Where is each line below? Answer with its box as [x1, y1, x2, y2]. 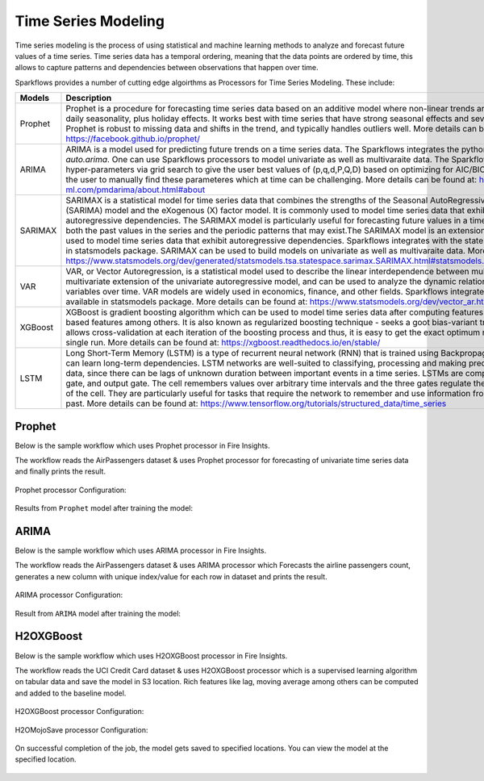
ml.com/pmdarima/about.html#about [65, 184, 206, 195]
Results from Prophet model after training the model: [15, 503, 194, 513]
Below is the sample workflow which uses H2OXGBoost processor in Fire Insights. [15, 650, 288, 661]
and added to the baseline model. [15, 688, 127, 698]
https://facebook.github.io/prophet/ [65, 133, 201, 144]
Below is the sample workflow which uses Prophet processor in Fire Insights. [15, 441, 270, 450]
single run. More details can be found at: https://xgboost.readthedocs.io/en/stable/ [65, 337, 381, 349]
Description [65, 93, 112, 104]
